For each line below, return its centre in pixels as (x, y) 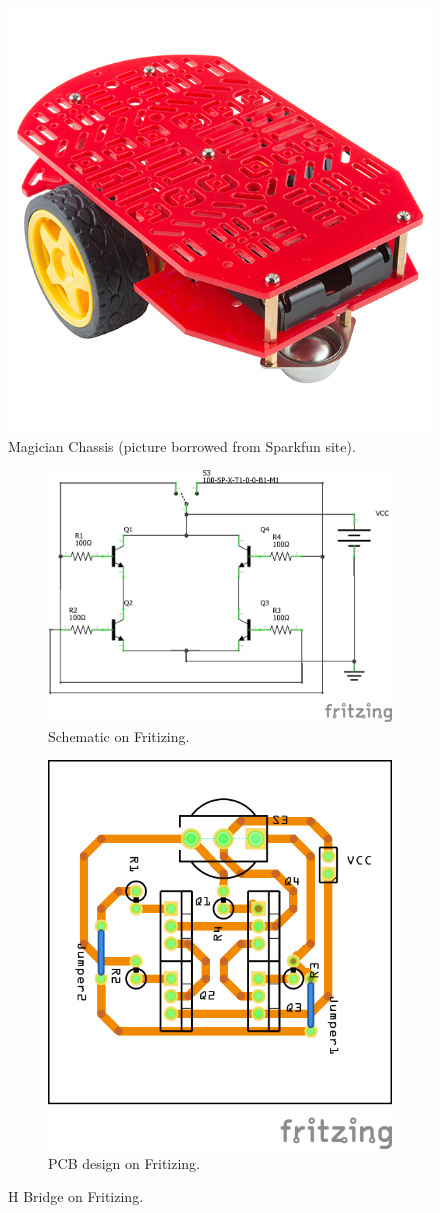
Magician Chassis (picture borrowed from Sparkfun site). (182, 445)
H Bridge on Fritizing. (76, 1196)
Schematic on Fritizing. (119, 735)
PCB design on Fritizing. (124, 1162)
